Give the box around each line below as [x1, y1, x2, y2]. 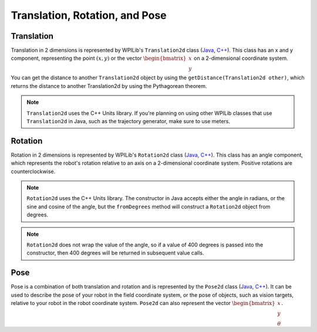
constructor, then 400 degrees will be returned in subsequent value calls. [26, 249, 204, 256]
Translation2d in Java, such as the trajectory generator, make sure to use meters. [26, 118, 231, 125]
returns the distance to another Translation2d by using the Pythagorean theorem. [11, 82, 207, 89]
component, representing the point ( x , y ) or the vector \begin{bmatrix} [11, 55, 187, 62]
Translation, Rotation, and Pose [11, 9, 167, 22]
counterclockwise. [11, 168, 56, 175]
